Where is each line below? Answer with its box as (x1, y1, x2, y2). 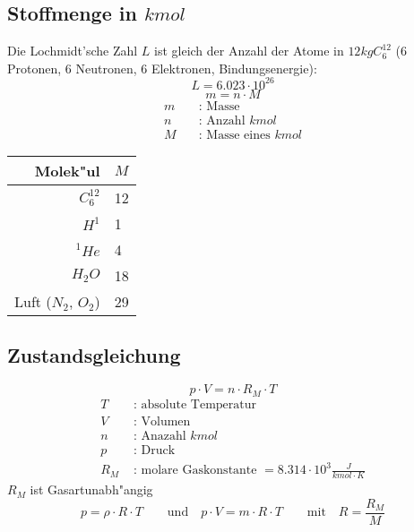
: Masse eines (198, 128, 271, 142)
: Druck (133, 443, 176, 457)
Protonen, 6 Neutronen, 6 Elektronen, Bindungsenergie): (7, 58, 317, 77)
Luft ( (14, 290, 52, 312)
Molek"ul (34, 159, 100, 181)
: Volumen (133, 415, 191, 428)
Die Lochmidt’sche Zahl (7, 41, 138, 60)
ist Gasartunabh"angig (30, 480, 153, 499)
